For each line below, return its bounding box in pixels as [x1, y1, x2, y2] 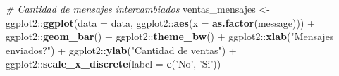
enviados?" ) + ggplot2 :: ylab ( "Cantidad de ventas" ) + [6, 42, 237, 57]
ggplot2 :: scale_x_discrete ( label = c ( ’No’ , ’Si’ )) [6, 56, 221, 71]
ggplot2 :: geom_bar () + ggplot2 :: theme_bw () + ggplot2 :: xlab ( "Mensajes [6, 29, 334, 44]
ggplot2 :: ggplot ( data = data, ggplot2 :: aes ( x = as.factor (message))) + [6, 15, 315, 30]
